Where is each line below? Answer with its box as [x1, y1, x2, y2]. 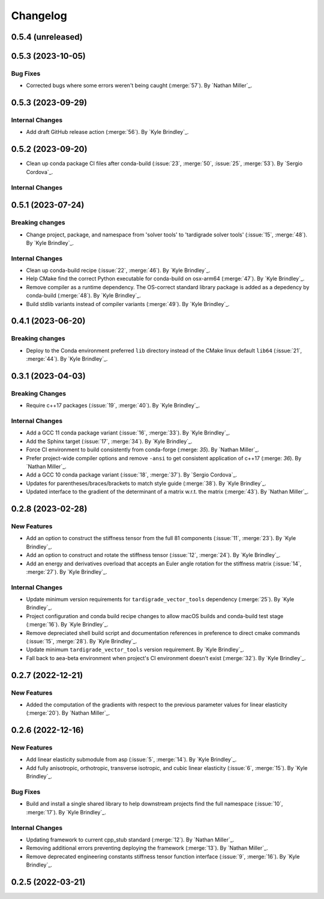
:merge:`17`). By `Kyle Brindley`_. [26, 808, 106, 816]
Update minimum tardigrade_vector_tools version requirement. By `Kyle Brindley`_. [26, 646, 244, 654]
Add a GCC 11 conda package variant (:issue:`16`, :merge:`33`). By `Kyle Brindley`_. [26, 429, 230, 436]
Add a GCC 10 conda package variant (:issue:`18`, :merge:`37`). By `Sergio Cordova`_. [26, 471, 237, 478]
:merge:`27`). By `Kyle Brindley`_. [26, 568, 107, 576]
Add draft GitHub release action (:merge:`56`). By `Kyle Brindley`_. [26, 128, 189, 136]
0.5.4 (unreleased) [11, 32, 83, 42]
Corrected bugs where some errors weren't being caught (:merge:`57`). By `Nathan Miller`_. [26, 82, 252, 89]
